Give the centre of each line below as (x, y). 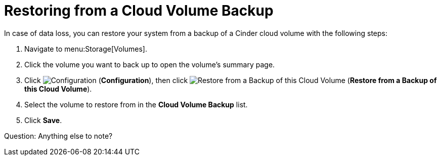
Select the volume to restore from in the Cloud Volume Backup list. (136, 104)
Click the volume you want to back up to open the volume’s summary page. (150, 64)
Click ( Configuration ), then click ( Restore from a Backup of (231, 80)
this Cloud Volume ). (58, 89)
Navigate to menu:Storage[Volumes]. (86, 49)
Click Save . (43, 120)
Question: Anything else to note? (58, 136)
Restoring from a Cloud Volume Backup (139, 11)
